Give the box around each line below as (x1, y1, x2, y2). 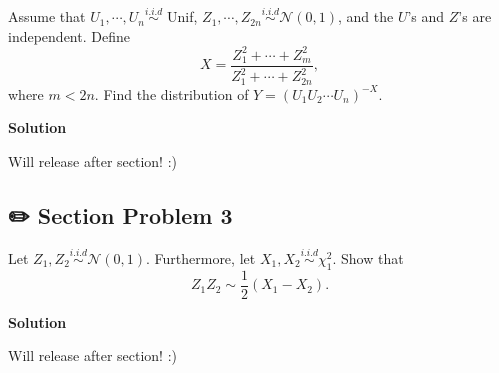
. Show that (332, 247, 404, 268)
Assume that (8, 6, 86, 27)
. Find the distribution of (94, 83, 249, 104)
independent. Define (8, 25, 130, 46)
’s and (407, 6, 445, 27)
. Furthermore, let (145, 247, 256, 268)
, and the (337, 6, 394, 27)
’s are (458, 6, 492, 27)
